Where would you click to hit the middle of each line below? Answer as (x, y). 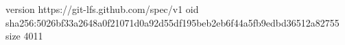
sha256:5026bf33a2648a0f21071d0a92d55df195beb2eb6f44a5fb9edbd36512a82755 (172, 22)
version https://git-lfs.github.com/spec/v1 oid (102, 9)
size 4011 (24, 36)
